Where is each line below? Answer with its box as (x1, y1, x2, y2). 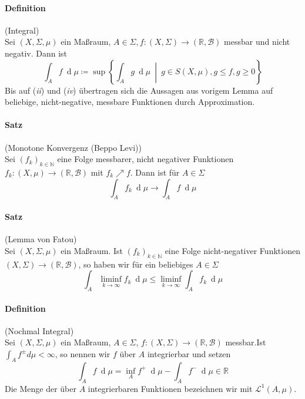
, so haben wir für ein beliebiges (78, 258, 193, 270)
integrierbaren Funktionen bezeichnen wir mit (88, 382, 253, 394)
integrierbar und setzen (147, 347, 231, 360)
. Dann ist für (130, 166, 180, 178)
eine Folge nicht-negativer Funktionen (165, 244, 300, 256)
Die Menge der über (5, 382, 76, 394)
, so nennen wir (55, 347, 110, 360)
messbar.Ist (225, 336, 266, 348)
